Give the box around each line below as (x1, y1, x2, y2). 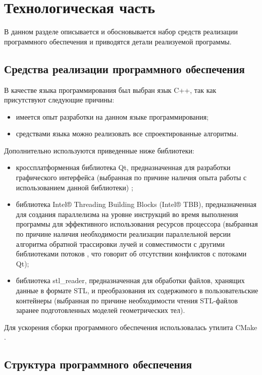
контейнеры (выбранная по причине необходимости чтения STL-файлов (16, 295, 238, 305)
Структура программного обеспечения (4, 356, 192, 372)
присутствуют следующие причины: (4, 94, 115, 105)
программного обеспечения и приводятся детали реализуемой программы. (4, 36, 232, 46)
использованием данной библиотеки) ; (16, 182, 133, 192)
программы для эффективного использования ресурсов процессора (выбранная (16, 219, 258, 229)
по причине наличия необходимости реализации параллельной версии (16, 229, 231, 239)
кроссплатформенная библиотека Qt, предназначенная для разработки (16, 162, 231, 173)
